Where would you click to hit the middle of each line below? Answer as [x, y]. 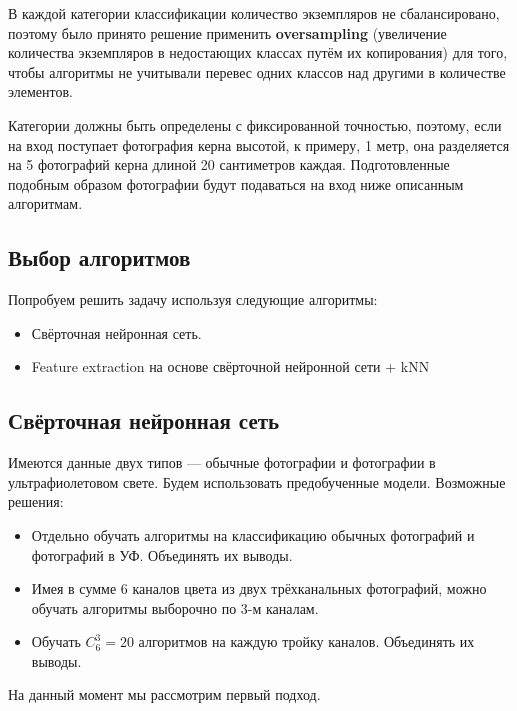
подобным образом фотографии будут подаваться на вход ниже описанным [236, 183]
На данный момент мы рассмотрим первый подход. [164, 694]
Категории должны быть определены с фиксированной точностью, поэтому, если [255, 124]
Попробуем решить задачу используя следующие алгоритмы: [193, 299]
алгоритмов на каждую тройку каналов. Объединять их [306, 641]
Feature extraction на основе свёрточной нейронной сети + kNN [230, 366]
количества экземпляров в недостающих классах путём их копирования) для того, [258, 52]
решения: [36, 501]
